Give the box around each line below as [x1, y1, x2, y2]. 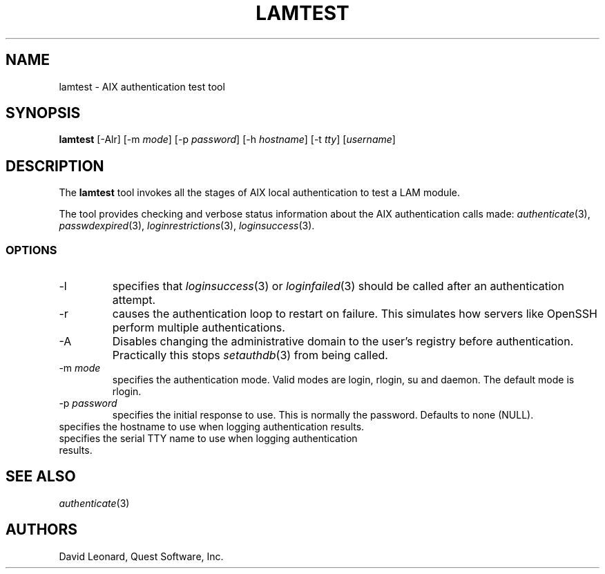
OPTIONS [6, 242, 57, 257]
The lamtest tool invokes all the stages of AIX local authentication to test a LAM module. [59, 186, 460, 199]
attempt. [112, 293, 156, 307]
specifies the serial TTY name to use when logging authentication [59, 432, 358, 445]
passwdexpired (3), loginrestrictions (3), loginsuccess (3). [59, 220, 315, 232]
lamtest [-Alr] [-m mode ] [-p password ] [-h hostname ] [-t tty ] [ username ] [59, 133, 396, 146]
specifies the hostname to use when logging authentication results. [59, 421, 365, 433]
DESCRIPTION [6, 157, 104, 175]
